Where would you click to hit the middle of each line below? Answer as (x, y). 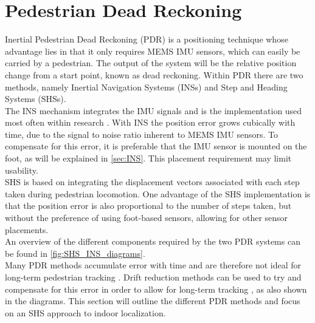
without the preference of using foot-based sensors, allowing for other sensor (147, 218)
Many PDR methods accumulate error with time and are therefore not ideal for (153, 265)
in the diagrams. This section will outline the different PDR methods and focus (153, 301)
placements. (27, 229)
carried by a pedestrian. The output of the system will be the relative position (151, 63)
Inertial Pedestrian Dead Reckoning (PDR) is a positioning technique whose (147, 39)
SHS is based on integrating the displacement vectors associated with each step (152, 182)
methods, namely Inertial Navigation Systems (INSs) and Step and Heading (146, 87)
